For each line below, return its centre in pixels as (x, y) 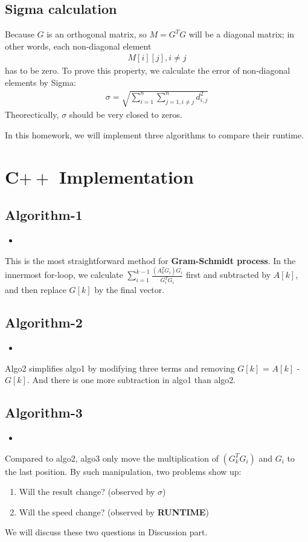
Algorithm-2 (44, 322)
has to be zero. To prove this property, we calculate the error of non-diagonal (148, 70)
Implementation (127, 176)
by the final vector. (130, 290)
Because (20, 34)
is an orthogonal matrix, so (97, 34)
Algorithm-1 (44, 215)
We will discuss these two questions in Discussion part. (106, 532)
